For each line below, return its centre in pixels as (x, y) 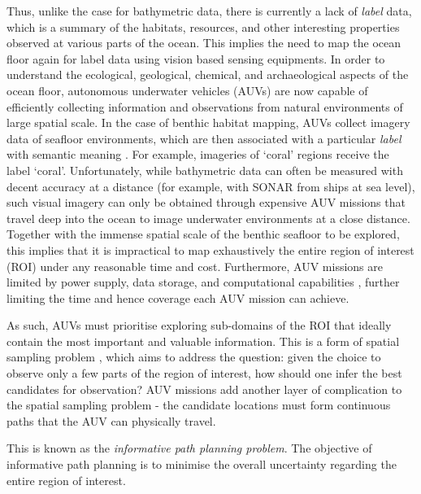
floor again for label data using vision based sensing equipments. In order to (196, 58)
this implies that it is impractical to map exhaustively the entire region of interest (210, 249)
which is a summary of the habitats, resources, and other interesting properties (203, 26)
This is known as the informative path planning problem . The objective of (189, 448)
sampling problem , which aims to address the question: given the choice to (194, 357)
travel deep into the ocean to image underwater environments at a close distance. (208, 218)
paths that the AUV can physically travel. (111, 420)
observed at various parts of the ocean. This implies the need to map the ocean (204, 43)
